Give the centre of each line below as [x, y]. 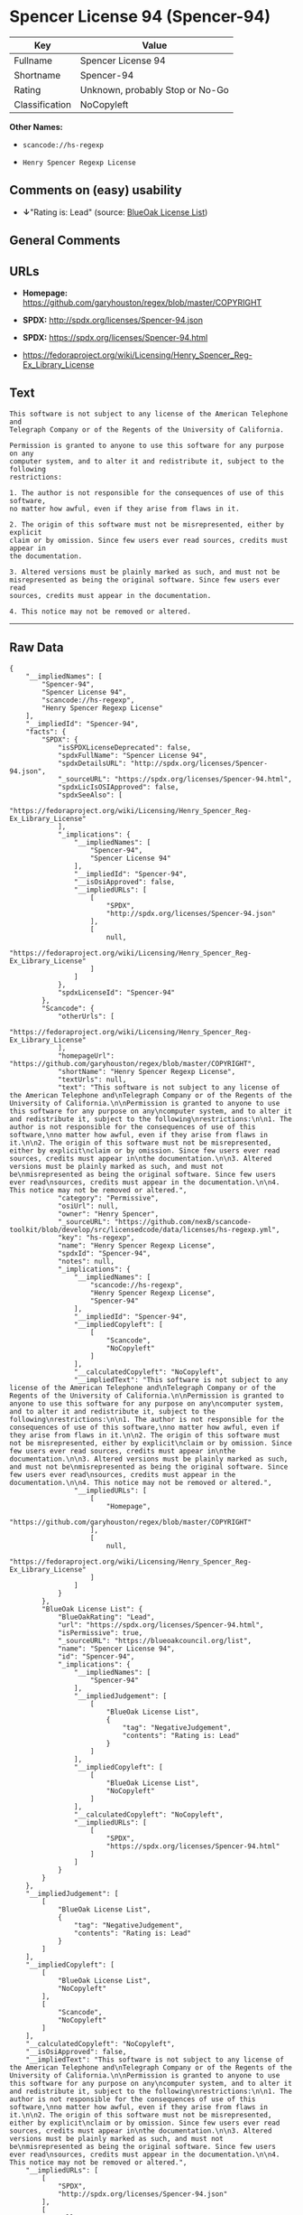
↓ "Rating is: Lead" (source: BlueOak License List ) [115, 212]
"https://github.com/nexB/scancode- [183, 1221]
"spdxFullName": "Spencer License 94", [132, 755]
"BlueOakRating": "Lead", [106, 1617]
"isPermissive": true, [100, 1632]
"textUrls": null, [92, 1079]
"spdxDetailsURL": [92, 763]
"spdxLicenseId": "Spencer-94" [116, 992]
